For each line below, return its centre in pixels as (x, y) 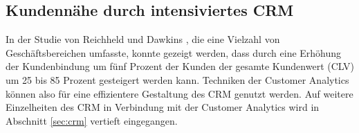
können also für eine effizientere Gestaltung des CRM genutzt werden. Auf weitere (179, 93)
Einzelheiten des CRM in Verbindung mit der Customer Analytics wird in (163, 107)
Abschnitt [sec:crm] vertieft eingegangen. (92, 120)
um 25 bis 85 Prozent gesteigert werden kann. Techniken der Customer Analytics (177, 79)
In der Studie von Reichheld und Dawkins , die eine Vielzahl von (143, 39)
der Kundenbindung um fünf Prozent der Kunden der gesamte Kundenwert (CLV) (180, 66)
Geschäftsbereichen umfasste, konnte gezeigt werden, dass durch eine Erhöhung (174, 52)
